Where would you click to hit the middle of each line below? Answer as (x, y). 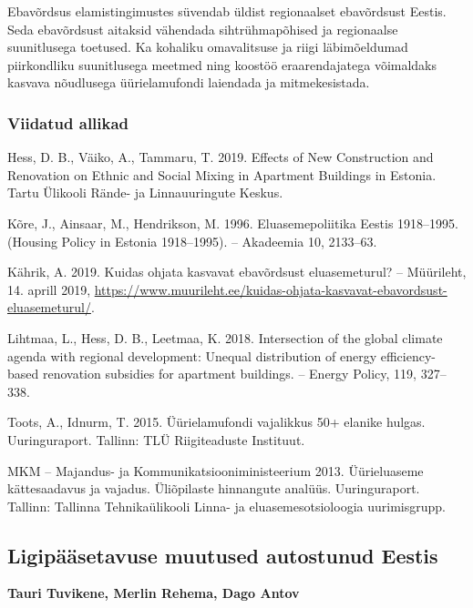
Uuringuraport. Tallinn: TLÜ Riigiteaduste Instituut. (156, 439)
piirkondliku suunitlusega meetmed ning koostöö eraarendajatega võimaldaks (222, 64)
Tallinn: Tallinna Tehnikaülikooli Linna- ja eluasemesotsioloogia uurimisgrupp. (226, 506)
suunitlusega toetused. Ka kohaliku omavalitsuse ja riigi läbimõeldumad (208, 47)
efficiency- (408, 355)
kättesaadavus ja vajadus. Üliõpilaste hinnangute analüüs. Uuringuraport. (214, 488)
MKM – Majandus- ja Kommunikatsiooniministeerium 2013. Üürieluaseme (216, 470)
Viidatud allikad (68, 122)
